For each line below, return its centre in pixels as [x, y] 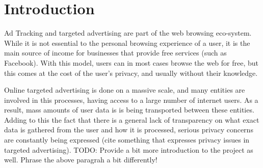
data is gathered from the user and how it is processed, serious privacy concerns [129, 130]
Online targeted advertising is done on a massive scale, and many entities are [125, 90]
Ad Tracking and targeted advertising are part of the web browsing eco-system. [128, 33]
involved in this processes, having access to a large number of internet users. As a [131, 100]
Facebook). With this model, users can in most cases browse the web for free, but [131, 62]
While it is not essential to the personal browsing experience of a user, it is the [127, 43]
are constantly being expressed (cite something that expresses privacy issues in [127, 140]
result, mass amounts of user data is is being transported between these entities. [129, 110]
